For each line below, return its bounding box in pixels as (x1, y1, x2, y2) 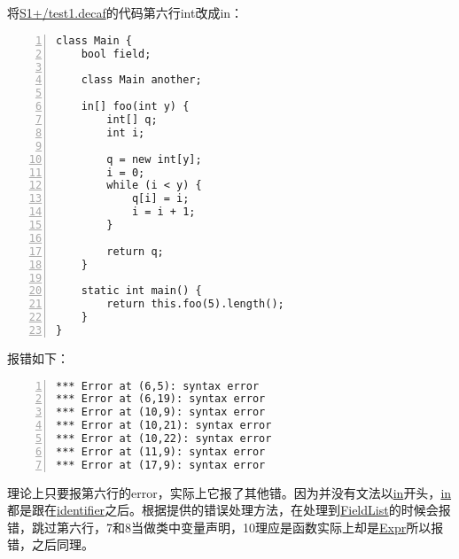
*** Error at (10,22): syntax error (56, 432, 272, 445)
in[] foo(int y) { (81, 100, 190, 113)
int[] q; (106, 113, 158, 127)
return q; (106, 245, 164, 258)
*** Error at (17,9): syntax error (56, 458, 266, 471)
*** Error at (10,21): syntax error (56, 419, 272, 432)
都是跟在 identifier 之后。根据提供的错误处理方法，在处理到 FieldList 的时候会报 (7, 501, 451, 519)
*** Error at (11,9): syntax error (56, 445, 266, 458)
